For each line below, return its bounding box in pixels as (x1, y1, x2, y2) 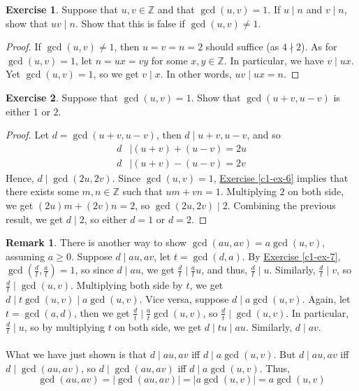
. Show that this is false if (75, 15, 185, 30)
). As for (301, 39, 337, 54)
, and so (247, 127, 281, 142)
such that (122, 184, 163, 199)
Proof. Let (6, 127, 49, 142)
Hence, (6, 170, 34, 185)
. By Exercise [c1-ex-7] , (242, 248, 341, 263)
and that (157, 2, 195, 16)
